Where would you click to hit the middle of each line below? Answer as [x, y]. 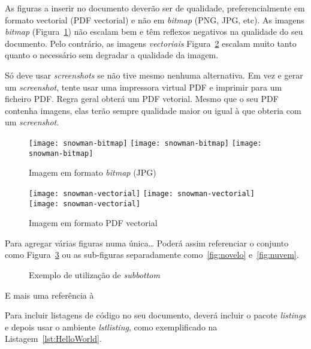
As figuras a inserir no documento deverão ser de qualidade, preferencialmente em [155, 8]
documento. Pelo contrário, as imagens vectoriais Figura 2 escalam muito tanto [151, 43]
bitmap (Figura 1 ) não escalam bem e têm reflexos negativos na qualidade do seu [154, 31]
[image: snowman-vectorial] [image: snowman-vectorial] [142, 193]
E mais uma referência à [49, 295]
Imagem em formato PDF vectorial [93, 223]
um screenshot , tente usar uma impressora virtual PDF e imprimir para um [144, 87]
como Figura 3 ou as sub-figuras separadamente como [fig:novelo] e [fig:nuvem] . [152, 255]
